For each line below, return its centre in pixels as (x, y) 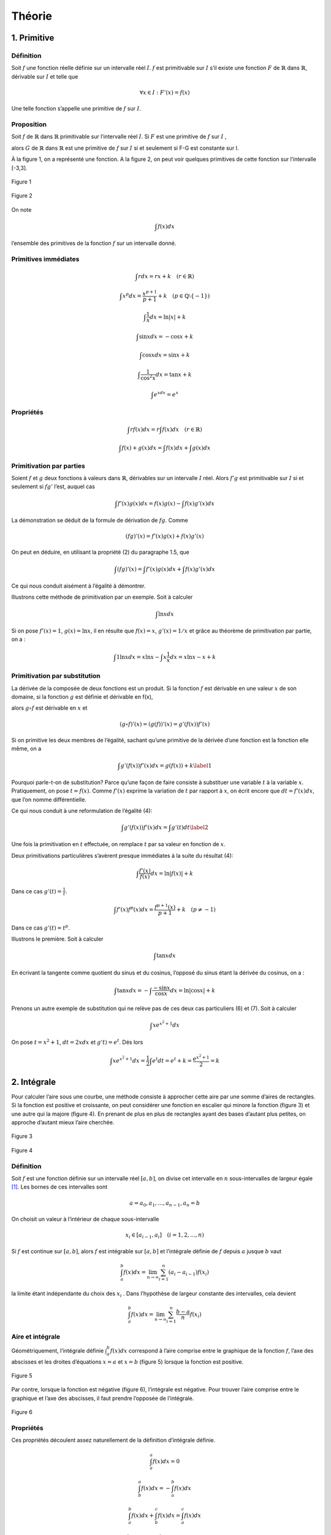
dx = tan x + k (174, 375)
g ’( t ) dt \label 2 (190, 827)
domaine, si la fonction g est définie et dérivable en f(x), (82, 696)
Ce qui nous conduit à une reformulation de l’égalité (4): (82, 810)
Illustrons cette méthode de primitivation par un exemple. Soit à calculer (102, 597)
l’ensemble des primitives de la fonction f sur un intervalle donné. (94, 243)
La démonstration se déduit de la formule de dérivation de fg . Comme (100, 520)
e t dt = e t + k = (172, 1060)
